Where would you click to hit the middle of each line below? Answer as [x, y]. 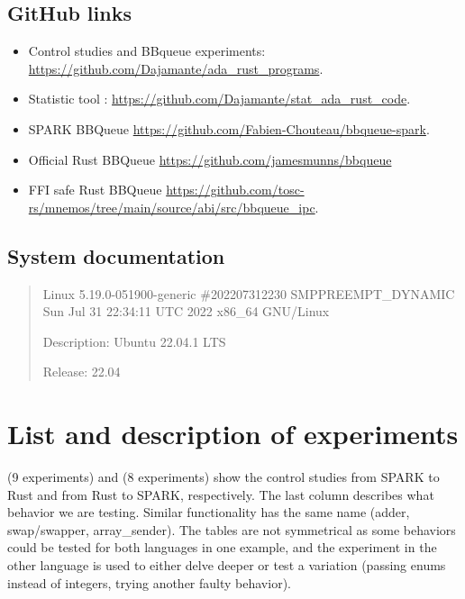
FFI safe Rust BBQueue [95, 190]
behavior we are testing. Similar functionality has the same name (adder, [209, 512]
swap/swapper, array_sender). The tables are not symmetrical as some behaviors [232, 529]
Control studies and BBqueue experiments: [147, 51]
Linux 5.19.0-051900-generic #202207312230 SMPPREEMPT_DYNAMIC [249, 293]
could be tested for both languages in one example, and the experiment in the [222, 547]
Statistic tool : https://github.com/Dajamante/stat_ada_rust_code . [219, 99]
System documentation [116, 255]
